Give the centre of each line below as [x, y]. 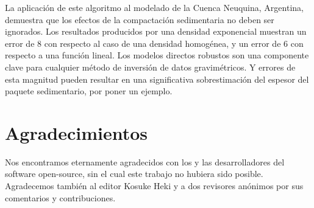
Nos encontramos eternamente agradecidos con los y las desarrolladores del [145, 161]
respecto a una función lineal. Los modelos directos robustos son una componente [157, 55]
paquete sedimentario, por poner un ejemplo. [89, 91]
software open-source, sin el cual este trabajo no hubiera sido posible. [134, 174]
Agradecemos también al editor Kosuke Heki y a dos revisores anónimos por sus [154, 186]
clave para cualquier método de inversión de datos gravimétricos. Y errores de [150, 67]
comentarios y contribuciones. [60, 197]
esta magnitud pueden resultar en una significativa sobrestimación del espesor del [157, 79]
